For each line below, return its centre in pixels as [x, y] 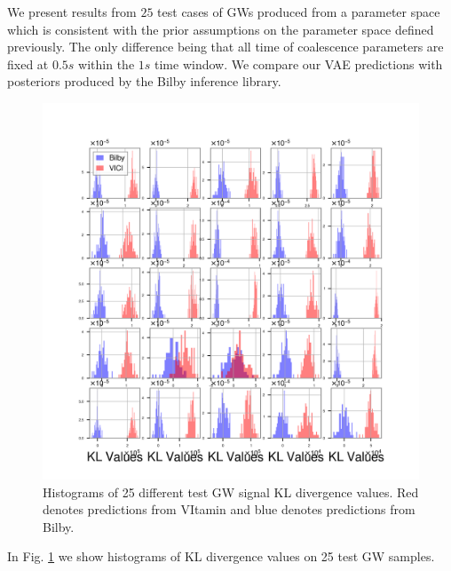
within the [107, 63]
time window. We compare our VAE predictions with [299, 63]
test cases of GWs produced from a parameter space [299, 12]
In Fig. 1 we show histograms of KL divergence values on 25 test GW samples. [221, 556]
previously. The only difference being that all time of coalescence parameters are [225, 47]
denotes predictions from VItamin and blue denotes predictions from [229, 509]
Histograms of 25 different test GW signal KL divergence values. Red [231, 492]
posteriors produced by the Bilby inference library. [144, 81]
